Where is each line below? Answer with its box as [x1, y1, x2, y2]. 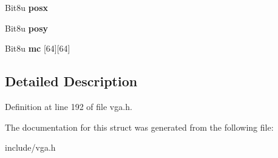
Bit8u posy [5, 21, 49, 34]
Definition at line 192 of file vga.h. [5, 100, 132, 112]
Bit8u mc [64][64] [5, 42, 70, 55]
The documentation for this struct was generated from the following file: [5, 120, 274, 133]
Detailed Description [5, 72, 138, 91]
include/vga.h [5, 141, 56, 154]
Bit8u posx [5, 1, 49, 13]
